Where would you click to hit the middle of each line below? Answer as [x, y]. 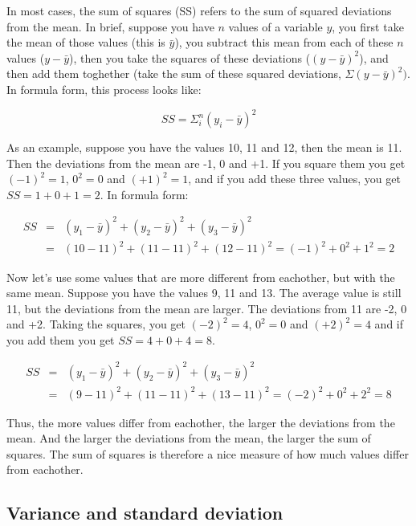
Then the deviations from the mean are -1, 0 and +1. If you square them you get [206, 163]
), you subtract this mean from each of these [284, 42]
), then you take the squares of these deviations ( [190, 57]
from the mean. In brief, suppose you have [110, 26]
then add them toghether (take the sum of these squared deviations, [174, 73]
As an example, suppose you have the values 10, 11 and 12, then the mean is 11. [204, 147]
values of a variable [275, 26]
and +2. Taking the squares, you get [96, 324]
